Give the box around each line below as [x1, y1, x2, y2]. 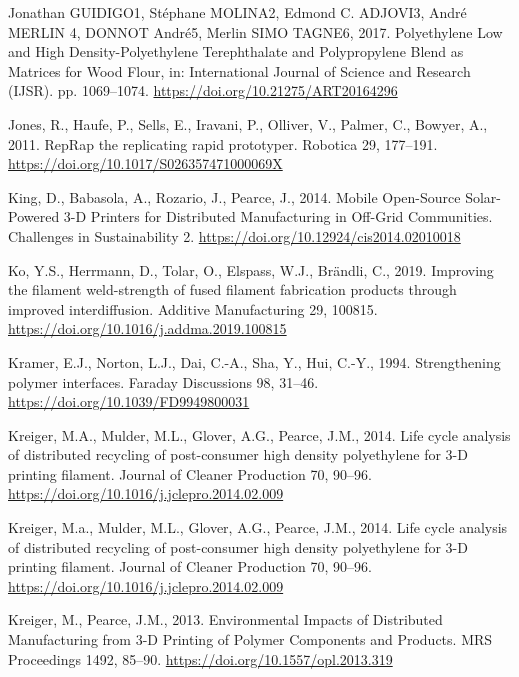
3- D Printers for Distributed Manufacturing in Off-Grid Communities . [63, 206, 493, 227]
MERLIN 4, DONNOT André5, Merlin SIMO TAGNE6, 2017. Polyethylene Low [8, 21, 503, 42]
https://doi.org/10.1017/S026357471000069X [8, 153, 283, 174]
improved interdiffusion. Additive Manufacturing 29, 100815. [8, 298, 378, 319]
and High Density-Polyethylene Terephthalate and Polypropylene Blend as [8, 41, 464, 62]
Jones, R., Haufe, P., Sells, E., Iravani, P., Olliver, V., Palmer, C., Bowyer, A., [8, 113, 488, 134]
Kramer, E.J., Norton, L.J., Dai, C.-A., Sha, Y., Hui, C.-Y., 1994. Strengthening [8, 351, 501, 372]
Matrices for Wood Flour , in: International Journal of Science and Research [8, 60, 471, 81]
